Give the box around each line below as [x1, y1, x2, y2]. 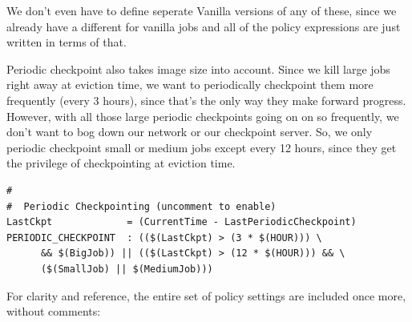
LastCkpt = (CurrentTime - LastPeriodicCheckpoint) [6, 216, 357, 228]
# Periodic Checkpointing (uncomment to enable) [6, 200, 277, 212]
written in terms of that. [6, 34, 127, 50]
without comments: [6, 303, 101, 320]
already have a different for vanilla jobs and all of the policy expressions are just [6, 18, 401, 34]
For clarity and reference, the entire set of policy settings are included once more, [6, 287, 406, 304]
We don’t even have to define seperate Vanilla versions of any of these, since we [6, 2, 397, 18]
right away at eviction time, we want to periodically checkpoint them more [6, 76, 374, 93]
